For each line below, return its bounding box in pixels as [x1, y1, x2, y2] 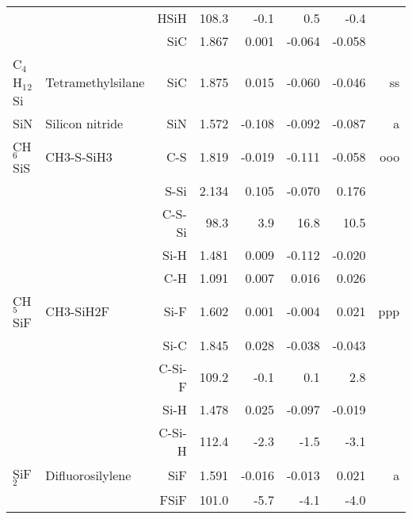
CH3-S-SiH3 [45, 147, 113, 166]
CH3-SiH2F [45, 302, 110, 321]
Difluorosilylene [45, 465, 132, 484]
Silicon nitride [45, 114, 124, 132]
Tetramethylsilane [45, 73, 145, 91]
